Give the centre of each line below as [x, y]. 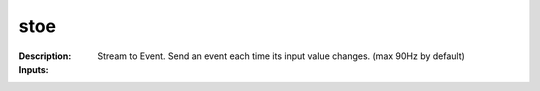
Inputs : [33, 69]
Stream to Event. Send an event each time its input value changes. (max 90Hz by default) [281, 56]
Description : [45, 56]
